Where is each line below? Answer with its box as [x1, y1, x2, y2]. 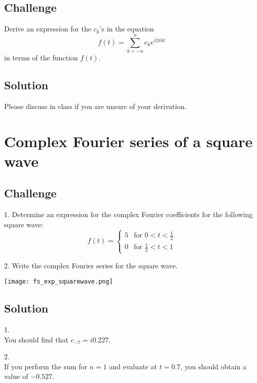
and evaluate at [109, 361, 157, 371]
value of [4, 371, 28, 381]
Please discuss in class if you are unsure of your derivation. [4, 100, 187, 111]
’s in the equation [99, 23, 154, 34]
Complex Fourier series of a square [4, 130, 253, 151]
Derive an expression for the [4, 23, 91, 34]
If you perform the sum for [4, 361, 87, 371]
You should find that [4, 334, 68, 344]
